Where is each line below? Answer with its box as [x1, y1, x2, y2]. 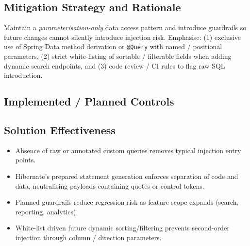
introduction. [4, 70, 43, 80]
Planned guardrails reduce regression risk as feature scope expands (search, [15, 197, 239, 207]
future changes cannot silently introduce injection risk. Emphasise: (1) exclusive [4, 32, 241, 42]
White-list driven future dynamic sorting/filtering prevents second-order [15, 223, 230, 233]
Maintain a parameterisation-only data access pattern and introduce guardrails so [4, 22, 247, 33]
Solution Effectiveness [4, 123, 116, 137]
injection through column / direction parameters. [15, 232, 162, 242]
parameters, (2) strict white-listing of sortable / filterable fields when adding [4, 51, 232, 61]
